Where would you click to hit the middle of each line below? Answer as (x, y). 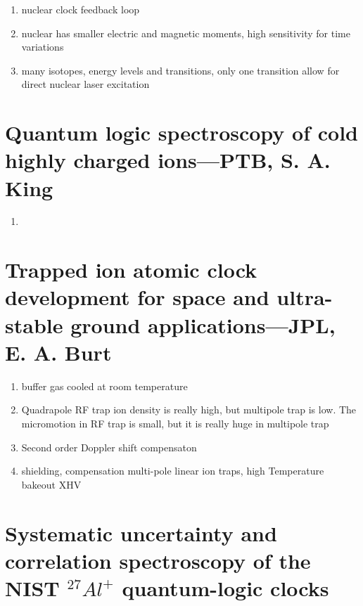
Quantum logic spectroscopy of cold (181, 133)
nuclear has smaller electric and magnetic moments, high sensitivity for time (186, 33)
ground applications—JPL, (203, 324)
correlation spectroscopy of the (158, 560)
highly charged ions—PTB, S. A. (168, 160)
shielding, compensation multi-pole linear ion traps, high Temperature (173, 471)
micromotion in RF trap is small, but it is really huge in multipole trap (175, 423)
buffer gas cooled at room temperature (104, 386)
